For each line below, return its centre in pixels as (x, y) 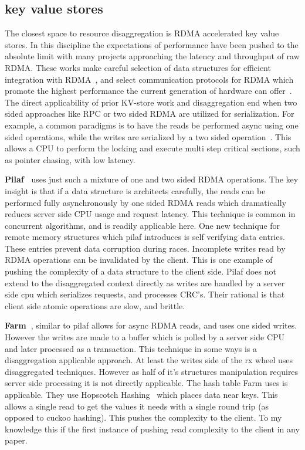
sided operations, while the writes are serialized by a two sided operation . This (148, 136)
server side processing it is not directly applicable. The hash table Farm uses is (146, 383)
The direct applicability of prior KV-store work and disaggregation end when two (151, 102)
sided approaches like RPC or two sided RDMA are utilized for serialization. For (150, 114)
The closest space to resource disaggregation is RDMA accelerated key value (142, 33)
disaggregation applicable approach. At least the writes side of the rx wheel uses (149, 360)
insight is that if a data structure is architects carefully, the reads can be (135, 190)
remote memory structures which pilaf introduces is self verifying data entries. (145, 237)
